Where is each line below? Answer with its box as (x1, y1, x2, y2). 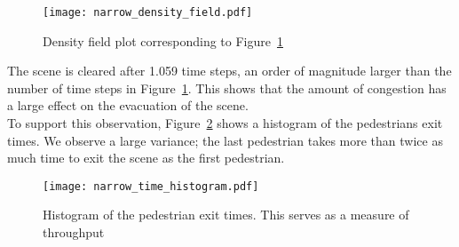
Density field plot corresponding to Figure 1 (43, 31, 283, 50)
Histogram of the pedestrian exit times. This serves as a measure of (43, 205, 409, 224)
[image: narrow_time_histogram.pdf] (43, 179, 259, 193)
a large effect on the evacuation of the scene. (7, 96, 249, 115)
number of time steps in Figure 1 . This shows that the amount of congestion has (7, 78, 447, 97)
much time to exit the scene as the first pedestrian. (7, 148, 285, 167)
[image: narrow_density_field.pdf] (43, 6, 253, 19)
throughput (43, 223, 105, 242)
